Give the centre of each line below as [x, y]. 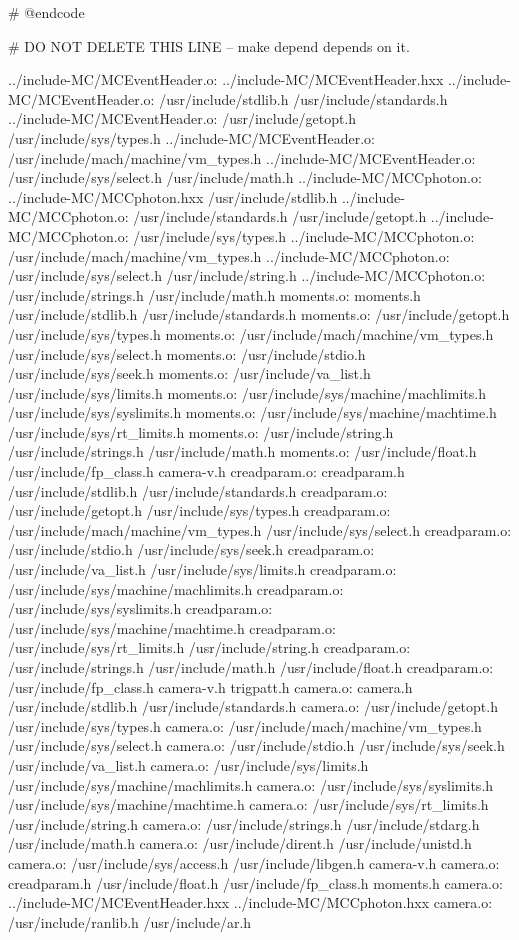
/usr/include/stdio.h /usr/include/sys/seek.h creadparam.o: [191, 549]
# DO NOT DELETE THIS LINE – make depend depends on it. [209, 45]
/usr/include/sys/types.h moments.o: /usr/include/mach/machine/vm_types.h [251, 333]
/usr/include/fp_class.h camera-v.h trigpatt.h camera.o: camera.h [210, 686]
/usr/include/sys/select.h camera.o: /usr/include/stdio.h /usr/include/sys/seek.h [256, 745]
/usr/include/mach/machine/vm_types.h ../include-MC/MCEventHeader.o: [242, 157]
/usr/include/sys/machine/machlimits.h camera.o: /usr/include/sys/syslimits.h [251, 784]
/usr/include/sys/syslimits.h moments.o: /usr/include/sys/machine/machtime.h [252, 412]
